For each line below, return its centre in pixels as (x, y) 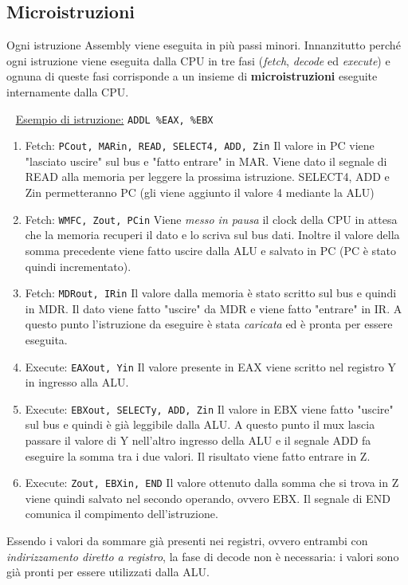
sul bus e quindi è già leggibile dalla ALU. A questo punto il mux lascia (200, 424)
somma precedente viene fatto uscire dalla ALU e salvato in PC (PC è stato (211, 250)
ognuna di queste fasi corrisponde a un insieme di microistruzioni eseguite (192, 76)
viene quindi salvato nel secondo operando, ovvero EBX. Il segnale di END (208, 498)
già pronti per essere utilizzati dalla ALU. (108, 572)
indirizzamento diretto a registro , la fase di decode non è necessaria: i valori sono (203, 556)
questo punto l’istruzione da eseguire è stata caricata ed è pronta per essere (209, 324)
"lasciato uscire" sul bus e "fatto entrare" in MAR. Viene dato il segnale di (206, 161)
